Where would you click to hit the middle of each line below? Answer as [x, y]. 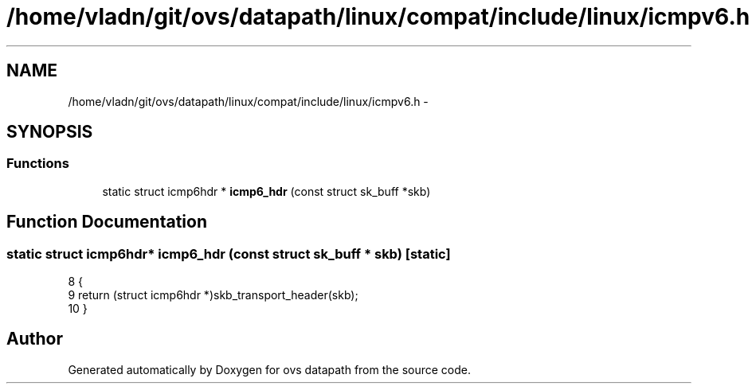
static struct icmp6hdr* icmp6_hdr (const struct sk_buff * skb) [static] [229, 253]
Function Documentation [107, 222]
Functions [38, 164]
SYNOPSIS [50, 132]
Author [35, 339]
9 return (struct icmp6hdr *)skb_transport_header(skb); [213, 295]
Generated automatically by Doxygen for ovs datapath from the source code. [270, 369]
